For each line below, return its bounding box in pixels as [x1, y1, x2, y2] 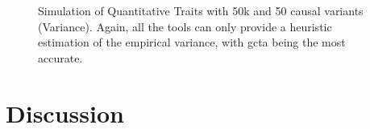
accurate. [38, 49, 83, 66]
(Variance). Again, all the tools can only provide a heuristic [38, 18, 332, 34]
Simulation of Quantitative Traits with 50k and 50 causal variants [38, 2, 364, 18]
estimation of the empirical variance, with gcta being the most [38, 34, 346, 50]
